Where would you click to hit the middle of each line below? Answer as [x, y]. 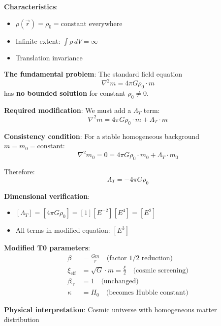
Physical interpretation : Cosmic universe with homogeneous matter [110, 310]
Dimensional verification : [47, 196]
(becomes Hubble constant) [147, 293]
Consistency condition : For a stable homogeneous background [102, 136]
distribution [22, 319]
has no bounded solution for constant [65, 93]
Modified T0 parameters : [47, 248]
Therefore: [19, 172]
